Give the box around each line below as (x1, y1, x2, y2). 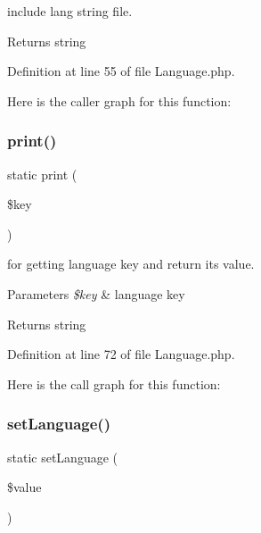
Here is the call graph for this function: (7, 374, 221, 393)
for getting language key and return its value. (7, 254, 255, 273)
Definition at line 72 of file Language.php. (7, 345, 235, 363)
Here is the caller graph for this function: (7, 91, 232, 110)
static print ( (7, 164, 77, 183)
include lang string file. (7, 2, 133, 20)
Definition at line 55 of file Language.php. (7, 62, 235, 80)
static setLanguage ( (7, 447, 118, 466)
